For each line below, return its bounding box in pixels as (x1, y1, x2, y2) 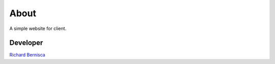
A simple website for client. (9, 25, 67, 31)
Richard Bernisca (9, 52, 45, 58)
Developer (9, 39, 43, 47)
